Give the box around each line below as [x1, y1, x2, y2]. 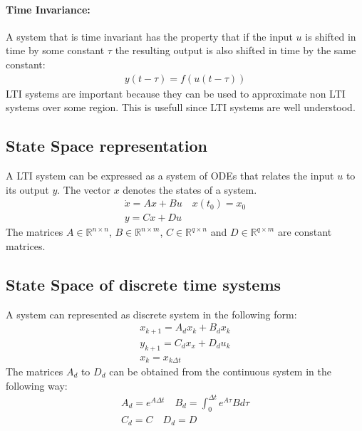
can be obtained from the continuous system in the [109, 364, 331, 379]
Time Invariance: [6, 1, 90, 16]
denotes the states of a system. [123, 182, 257, 197]
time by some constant [6, 43, 105, 58]
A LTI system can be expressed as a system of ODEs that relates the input [6, 168, 334, 182]
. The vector [57, 182, 110, 197]
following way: [6, 378, 68, 393]
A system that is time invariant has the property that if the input [6, 28, 293, 43]
